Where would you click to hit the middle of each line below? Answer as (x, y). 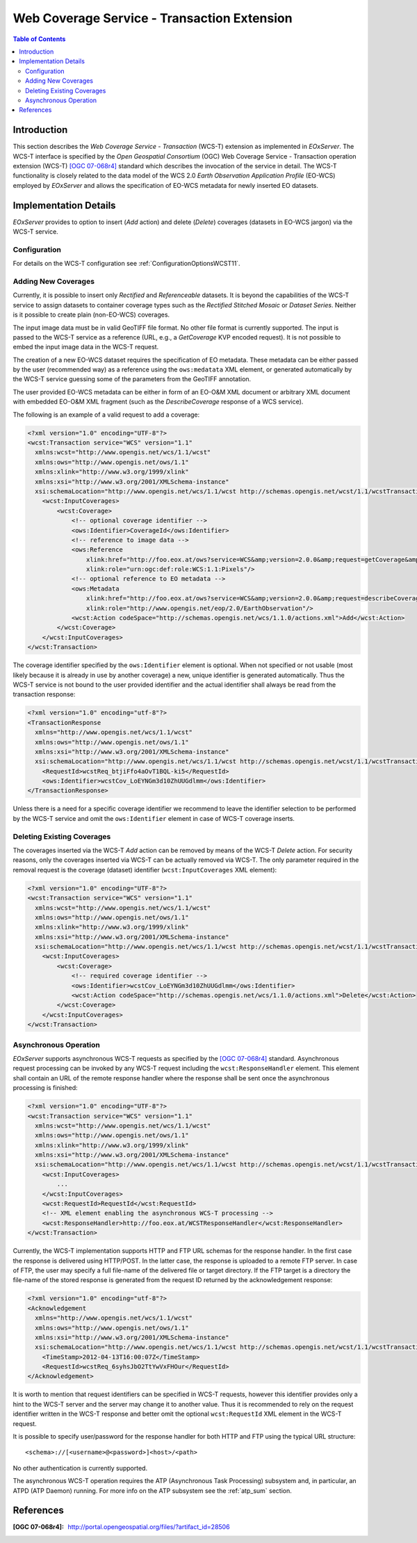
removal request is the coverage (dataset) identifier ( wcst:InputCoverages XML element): (145, 870)
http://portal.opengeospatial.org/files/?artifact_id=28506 (149, 1527)
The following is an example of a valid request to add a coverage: (106, 415)
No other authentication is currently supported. (80, 1468)
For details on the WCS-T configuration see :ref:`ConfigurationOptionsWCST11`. (126, 264)
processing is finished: (45, 1088)
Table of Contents (39, 39)
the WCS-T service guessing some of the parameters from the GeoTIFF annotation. (132, 379)
